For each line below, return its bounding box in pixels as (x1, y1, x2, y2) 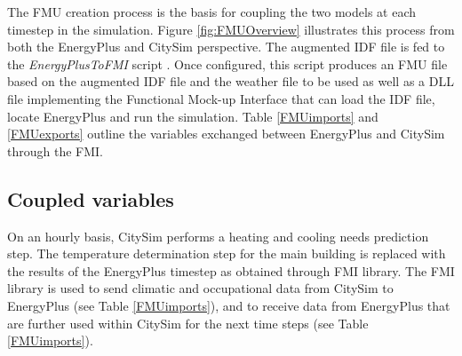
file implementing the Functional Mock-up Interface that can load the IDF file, (7, 89, 435, 107)
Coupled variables (7, 185, 174, 212)
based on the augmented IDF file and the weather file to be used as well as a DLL (7, 72, 454, 91)
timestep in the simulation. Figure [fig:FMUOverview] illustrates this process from (7, 20, 455, 38)
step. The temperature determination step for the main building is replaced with (7, 244, 446, 263)
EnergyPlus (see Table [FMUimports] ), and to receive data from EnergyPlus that (7, 296, 450, 314)
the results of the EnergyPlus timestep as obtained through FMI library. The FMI (7, 261, 455, 280)
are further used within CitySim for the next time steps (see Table (7, 313, 369, 332)
